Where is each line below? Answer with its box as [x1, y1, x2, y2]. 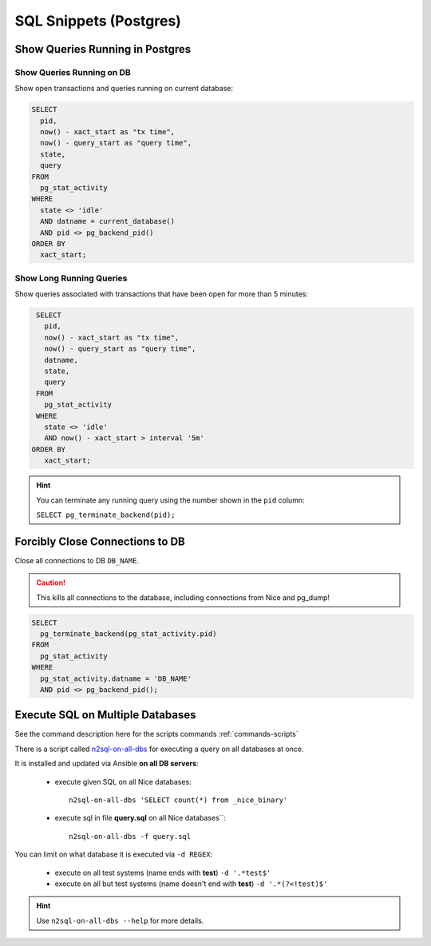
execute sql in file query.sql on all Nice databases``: [54, 813, 227, 823]
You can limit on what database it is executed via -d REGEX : [14, 849, 213, 859]
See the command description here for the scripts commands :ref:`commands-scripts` [14, 729, 299, 739]
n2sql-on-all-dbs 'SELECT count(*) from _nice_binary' [69, 796, 288, 805]
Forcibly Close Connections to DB [14, 535, 185, 548]
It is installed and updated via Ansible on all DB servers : [14, 759, 199, 769]
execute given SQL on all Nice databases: [54, 777, 192, 786]
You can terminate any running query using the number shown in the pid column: [36, 495, 305, 505]
